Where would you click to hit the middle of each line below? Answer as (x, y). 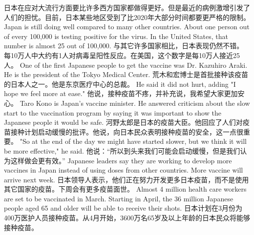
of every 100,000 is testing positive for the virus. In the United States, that (116, 36)
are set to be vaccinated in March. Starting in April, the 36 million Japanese (119, 198)
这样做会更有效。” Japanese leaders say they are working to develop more (121, 160)
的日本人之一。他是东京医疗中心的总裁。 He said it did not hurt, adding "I (120, 84)
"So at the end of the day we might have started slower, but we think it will (133, 141)
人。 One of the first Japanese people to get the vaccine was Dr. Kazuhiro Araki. (126, 65)
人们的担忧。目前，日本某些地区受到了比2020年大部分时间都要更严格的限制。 (127, 17)
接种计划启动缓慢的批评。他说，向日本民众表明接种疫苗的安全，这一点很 (127, 131)
